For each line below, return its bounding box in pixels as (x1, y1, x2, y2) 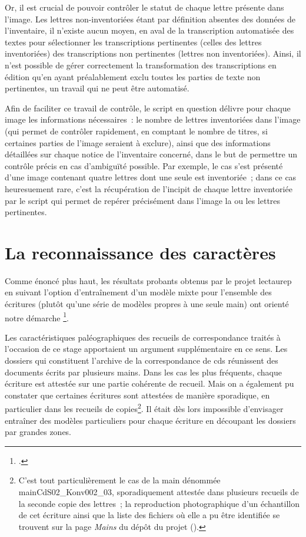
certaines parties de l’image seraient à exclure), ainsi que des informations (5, 136, 271, 149)
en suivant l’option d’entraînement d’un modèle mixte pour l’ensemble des (5, 286, 272, 298)
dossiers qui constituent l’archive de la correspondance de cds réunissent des (5, 354, 278, 367)
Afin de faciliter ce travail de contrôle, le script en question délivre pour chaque (5, 101, 291, 114)
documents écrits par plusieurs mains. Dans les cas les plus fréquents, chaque (5, 365, 282, 378)
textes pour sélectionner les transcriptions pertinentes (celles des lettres (5, 35, 262, 48)
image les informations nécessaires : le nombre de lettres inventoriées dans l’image (5, 113, 301, 126)
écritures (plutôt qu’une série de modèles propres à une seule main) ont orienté (5, 298, 289, 309)
